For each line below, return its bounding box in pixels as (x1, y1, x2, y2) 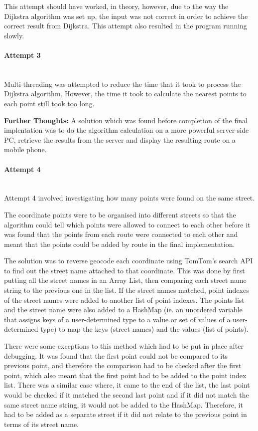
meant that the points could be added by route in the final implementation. (4, 238, 235, 249)
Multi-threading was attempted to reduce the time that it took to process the (4, 78, 241, 89)
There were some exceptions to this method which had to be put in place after (4, 341, 244, 351)
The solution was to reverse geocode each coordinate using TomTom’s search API (4, 255, 253, 266)
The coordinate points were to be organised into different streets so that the (4, 209, 236, 219)
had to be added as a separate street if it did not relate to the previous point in (4, 409, 247, 420)
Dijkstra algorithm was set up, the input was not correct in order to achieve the (4, 10, 248, 21)
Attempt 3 (4, 49, 41, 60)
